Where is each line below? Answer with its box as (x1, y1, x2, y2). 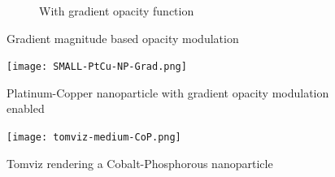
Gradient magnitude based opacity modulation (7, 29, 239, 46)
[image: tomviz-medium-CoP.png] (7, 132, 181, 144)
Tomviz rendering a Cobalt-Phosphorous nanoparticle (7, 154, 273, 171)
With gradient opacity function (39, 2, 194, 19)
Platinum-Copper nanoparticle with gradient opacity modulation (7, 84, 329, 101)
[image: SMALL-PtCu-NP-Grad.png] (7, 61, 187, 73)
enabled (7, 100, 45, 117)
